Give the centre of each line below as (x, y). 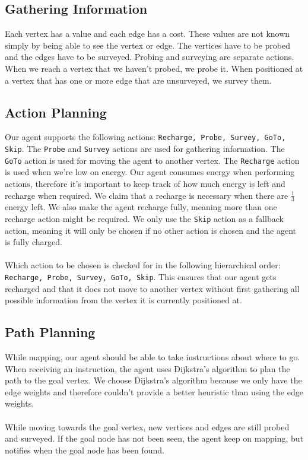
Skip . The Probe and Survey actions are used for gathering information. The (145, 149)
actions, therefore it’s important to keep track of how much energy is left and (145, 183)
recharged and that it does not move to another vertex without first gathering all (152, 288)
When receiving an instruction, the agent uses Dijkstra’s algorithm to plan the (147, 368)
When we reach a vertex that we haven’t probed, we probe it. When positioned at (154, 68)
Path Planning (50, 332)
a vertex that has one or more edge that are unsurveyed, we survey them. (138, 80)
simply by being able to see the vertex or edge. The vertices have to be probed (147, 45)
